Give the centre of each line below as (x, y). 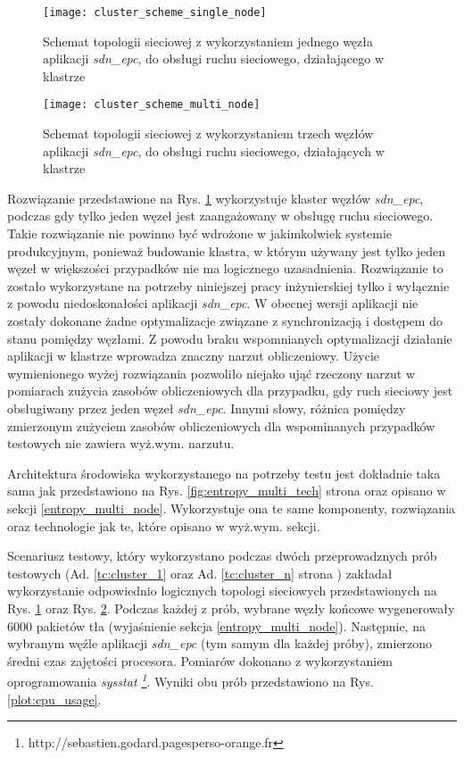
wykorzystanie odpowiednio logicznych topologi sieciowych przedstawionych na (222, 591)
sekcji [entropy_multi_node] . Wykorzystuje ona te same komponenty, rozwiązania (232, 508)
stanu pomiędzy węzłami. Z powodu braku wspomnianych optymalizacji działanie (230, 338)
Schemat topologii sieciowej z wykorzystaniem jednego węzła (208, 41)
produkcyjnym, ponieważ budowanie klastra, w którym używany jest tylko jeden (227, 250)
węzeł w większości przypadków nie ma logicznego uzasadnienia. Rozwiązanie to (225, 268)
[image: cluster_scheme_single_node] (155, 12)
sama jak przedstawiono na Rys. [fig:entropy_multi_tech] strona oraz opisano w (227, 491)
